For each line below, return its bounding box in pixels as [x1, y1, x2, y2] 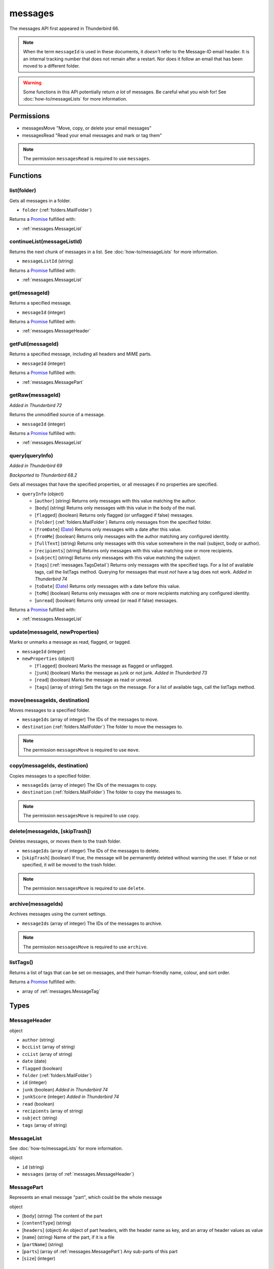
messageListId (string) [22, 258, 74, 264]
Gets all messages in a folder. [9, 197, 71, 204]
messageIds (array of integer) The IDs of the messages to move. [22, 716, 159, 723]
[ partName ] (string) [22, 1241, 63, 1247]
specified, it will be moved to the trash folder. [22, 862, 117, 868]
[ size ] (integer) [22, 1255, 56, 1261]
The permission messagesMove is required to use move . [23, 747, 140, 753]
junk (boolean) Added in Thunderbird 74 [22, 1086, 108, 1092]
